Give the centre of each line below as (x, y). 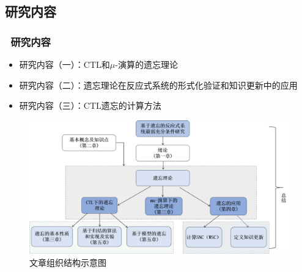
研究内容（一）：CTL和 (64, 64)
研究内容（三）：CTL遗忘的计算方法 (90, 105)
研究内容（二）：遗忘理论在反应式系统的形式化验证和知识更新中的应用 (158, 85)
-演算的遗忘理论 (146, 64)
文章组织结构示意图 (68, 262)
